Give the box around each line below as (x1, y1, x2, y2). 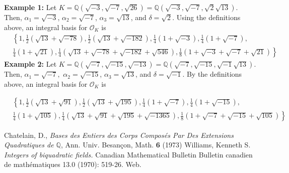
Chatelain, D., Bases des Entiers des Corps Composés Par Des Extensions (4, 129, 234, 140)
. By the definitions (182, 69, 242, 79)
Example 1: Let (4, 2, 57, 12)
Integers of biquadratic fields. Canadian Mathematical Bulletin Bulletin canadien (4, 149, 253, 159)
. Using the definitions (172, 12, 241, 22)
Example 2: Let (4, 59, 57, 69)
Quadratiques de (4, 139, 54, 150)
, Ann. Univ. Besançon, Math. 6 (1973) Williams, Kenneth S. (60, 139, 251, 150)
